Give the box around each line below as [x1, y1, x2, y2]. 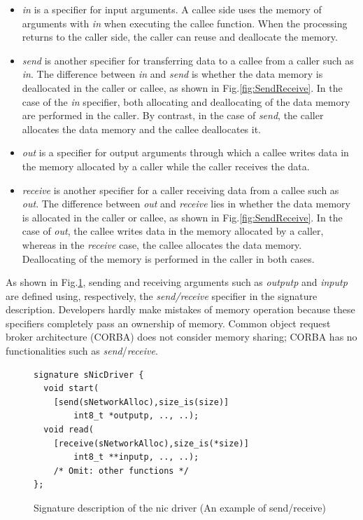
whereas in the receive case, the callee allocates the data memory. [22, 237, 302, 252]
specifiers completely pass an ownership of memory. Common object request [6, 315, 331, 330]
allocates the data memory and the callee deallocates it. [22, 121, 262, 136]
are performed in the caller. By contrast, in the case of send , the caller [22, 108, 324, 123]
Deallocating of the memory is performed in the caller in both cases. [22, 251, 315, 266]
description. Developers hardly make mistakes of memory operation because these [6, 302, 355, 317]
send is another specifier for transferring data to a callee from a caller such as [22, 53, 354, 67]
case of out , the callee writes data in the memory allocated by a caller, [22, 224, 324, 238]
